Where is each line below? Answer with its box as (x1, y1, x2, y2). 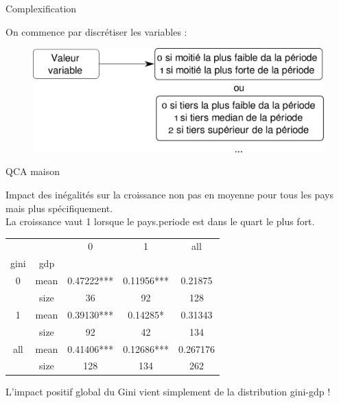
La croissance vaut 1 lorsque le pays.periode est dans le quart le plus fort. (5, 214, 315, 229)
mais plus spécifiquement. (5, 200, 113, 215)
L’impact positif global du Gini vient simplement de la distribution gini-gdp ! (5, 384, 331, 399)
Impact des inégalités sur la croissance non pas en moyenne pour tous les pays (5, 187, 334, 201)
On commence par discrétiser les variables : (5, 24, 187, 38)
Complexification (5, 1, 77, 15)
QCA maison (5, 164, 60, 179)
